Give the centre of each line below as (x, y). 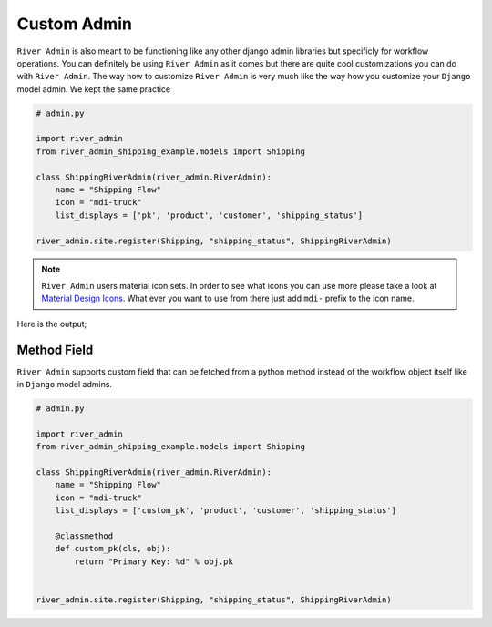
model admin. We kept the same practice (94, 89)
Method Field (55, 349)
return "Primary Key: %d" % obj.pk (154, 561)
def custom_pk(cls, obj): (113, 549)
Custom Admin (74, 24)
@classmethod (84, 536)
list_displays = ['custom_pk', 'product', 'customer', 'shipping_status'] (225, 511)
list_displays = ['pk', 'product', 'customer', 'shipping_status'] (209, 215)
